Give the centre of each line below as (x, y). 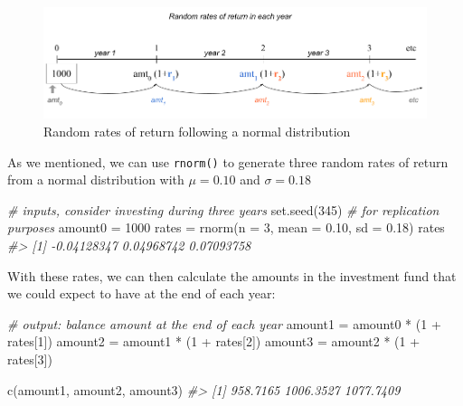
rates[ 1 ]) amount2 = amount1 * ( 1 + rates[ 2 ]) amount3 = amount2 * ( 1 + (214, 341)
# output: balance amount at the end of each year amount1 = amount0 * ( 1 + (224, 323)
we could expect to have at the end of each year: (142, 293)
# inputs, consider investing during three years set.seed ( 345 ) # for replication (223, 209)
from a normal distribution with (96, 179)
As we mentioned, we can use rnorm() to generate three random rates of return (228, 161)
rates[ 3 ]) (30, 359)
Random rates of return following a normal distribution (197, 131)
